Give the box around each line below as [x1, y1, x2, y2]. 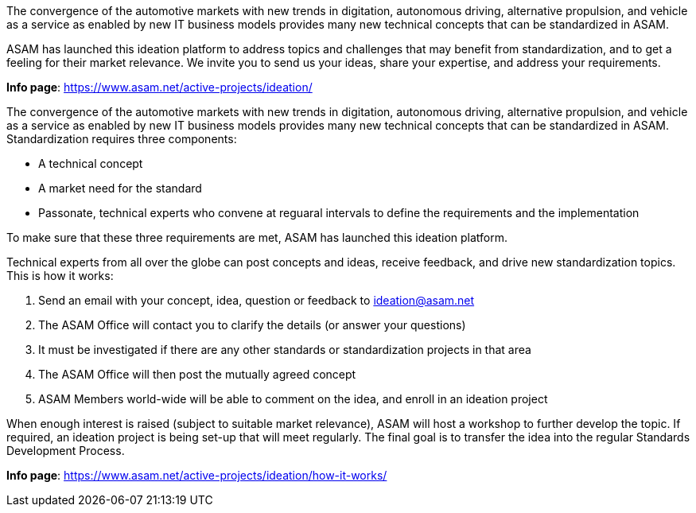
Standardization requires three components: [6, 132, 237, 146]
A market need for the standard [38, 181, 202, 195]
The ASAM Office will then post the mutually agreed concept [38, 367, 356, 381]
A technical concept [38, 157, 143, 170]
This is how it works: [6, 269, 114, 282]
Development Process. [6, 444, 125, 457]
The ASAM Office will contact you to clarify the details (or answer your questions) [38, 318, 466, 332]
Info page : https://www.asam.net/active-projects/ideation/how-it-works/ [6, 468, 387, 482]
